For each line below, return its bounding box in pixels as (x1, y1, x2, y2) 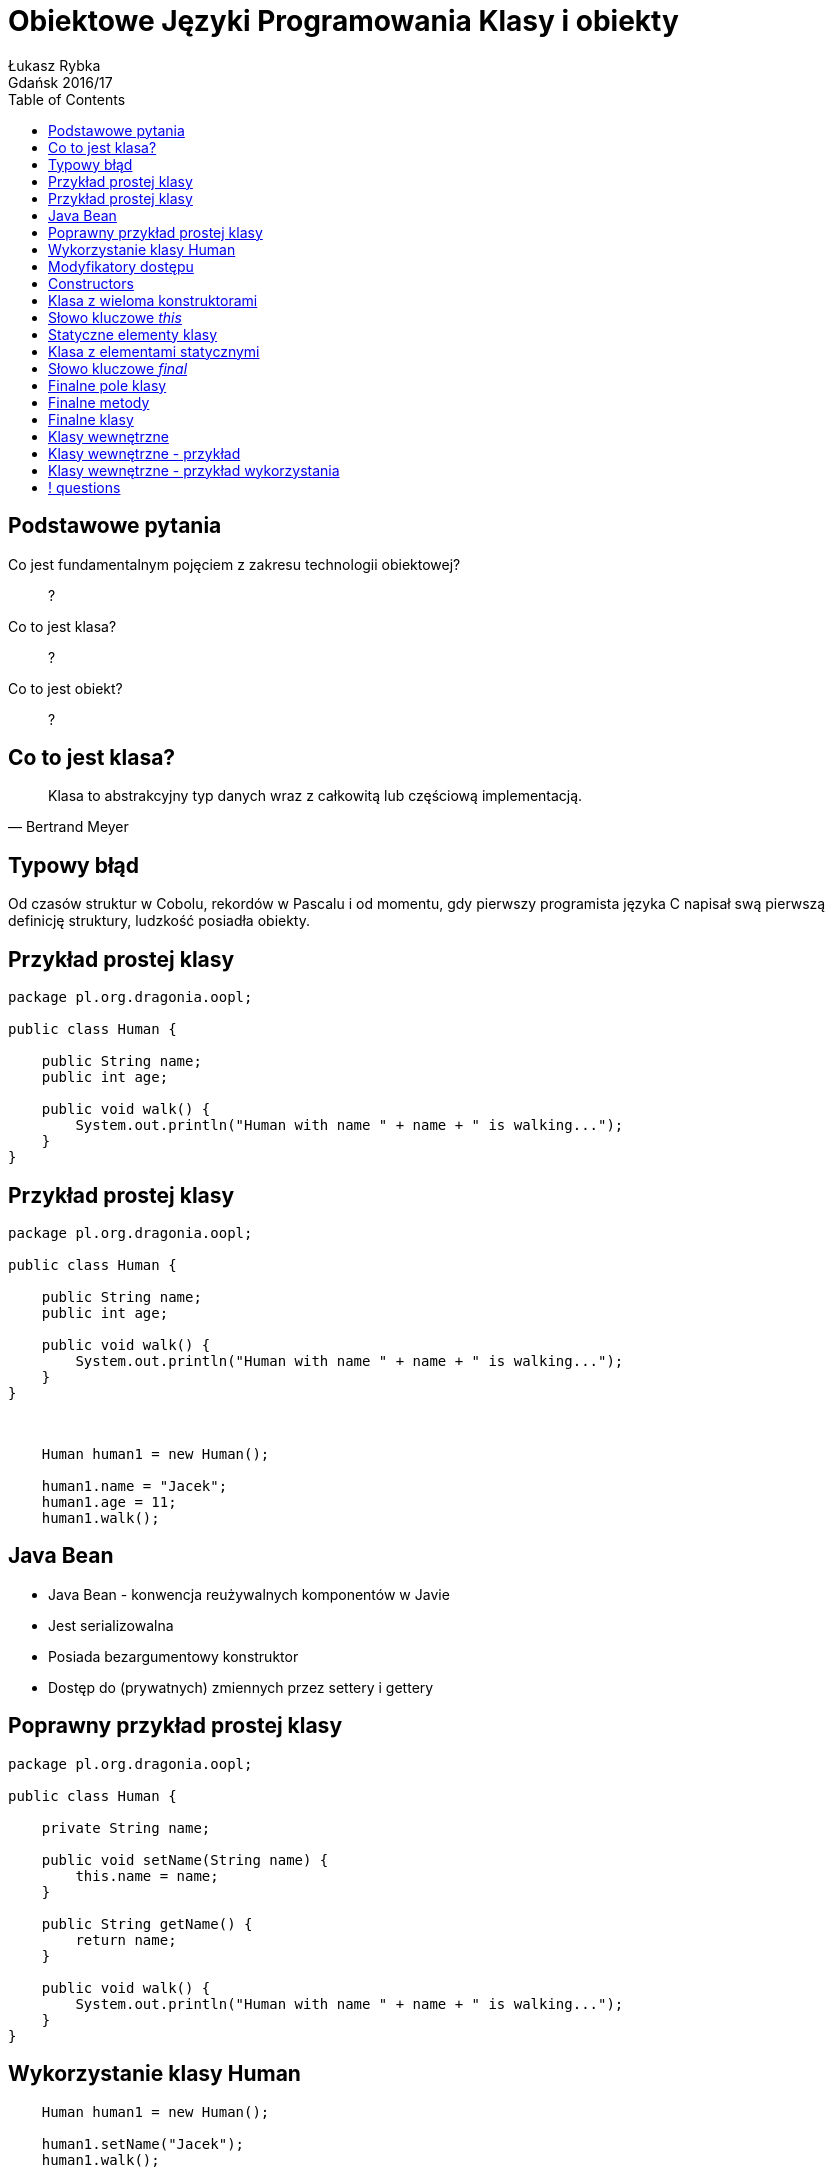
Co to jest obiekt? (8, 679, 123, 697)
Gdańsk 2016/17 (8, 73, 113, 91)
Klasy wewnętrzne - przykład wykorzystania (48, 461, 340, 479)
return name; (75, 1931, 177, 1948)
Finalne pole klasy (48, 376, 167, 394)
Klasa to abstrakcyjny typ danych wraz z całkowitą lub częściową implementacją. (48, 787, 583, 805)
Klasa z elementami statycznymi (48, 342, 260, 360)
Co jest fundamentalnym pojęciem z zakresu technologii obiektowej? (8, 555, 461, 573)
